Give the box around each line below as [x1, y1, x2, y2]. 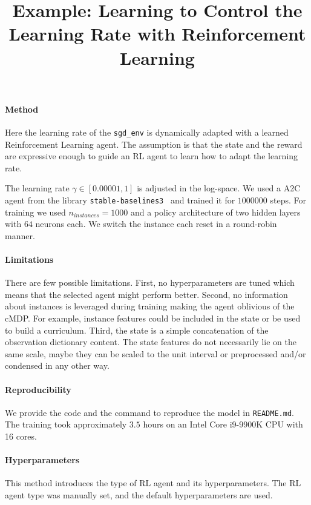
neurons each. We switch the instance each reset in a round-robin [35, 217, 277, 230]
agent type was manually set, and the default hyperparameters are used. [5, 489, 273, 501]
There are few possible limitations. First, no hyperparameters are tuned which [5, 276, 295, 289]
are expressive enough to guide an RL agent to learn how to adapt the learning [5, 150, 298, 162]
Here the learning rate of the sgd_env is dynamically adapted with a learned [5, 125, 289, 138]
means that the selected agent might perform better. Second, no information [5, 288, 288, 300]
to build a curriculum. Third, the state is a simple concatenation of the [5, 323, 269, 336]
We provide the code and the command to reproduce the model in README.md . [5, 406, 294, 418]
